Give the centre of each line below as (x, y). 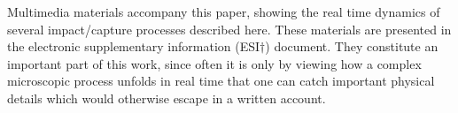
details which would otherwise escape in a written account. (167, 98)
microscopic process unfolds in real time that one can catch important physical (221, 81)
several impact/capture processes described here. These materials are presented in (229, 29)
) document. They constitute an (352, 46)
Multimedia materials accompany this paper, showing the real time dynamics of (224, 11)
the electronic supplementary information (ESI (134, 46)
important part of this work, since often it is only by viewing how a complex (214, 63)
